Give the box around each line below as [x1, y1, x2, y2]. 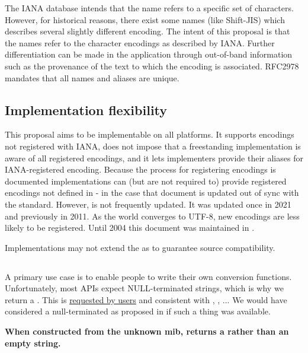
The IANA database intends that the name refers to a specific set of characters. [5, 2, 294, 14]
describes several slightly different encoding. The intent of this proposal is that [5, 25, 290, 37]
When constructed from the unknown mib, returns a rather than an [5, 325, 289, 338]
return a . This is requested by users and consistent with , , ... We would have [5, 293, 287, 306]
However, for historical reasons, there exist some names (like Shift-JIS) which [5, 13, 285, 26]
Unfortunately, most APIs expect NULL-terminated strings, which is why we [5, 282, 284, 294]
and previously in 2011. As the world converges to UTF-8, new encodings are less [5, 209, 300, 222]
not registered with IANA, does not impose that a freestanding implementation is [5, 139, 301, 152]
